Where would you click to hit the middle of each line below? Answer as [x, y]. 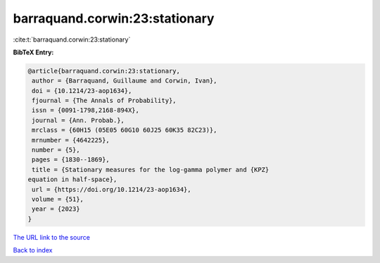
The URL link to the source [52, 237]
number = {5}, [56, 150]
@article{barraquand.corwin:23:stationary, [104, 71]
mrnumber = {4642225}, [71, 140]
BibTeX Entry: [33, 52]
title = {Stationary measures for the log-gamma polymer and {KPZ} [151, 170]
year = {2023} [56, 209]
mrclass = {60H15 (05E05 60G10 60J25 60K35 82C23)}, [125, 130]
